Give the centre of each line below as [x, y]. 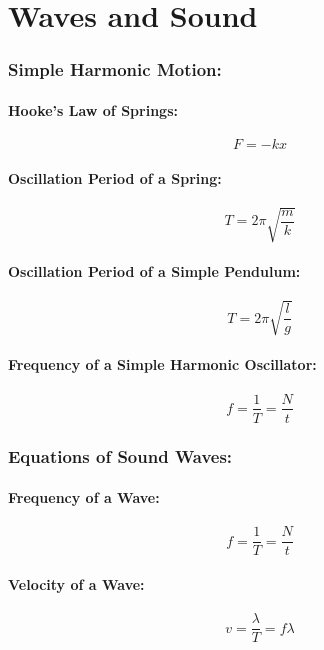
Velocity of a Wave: [76, 583]
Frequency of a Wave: [84, 497]
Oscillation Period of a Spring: [115, 177]
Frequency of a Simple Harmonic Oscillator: [162, 364]
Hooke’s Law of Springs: [93, 109]
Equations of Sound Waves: [120, 456]
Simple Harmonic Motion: [115, 69]
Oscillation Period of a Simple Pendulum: [154, 270]
